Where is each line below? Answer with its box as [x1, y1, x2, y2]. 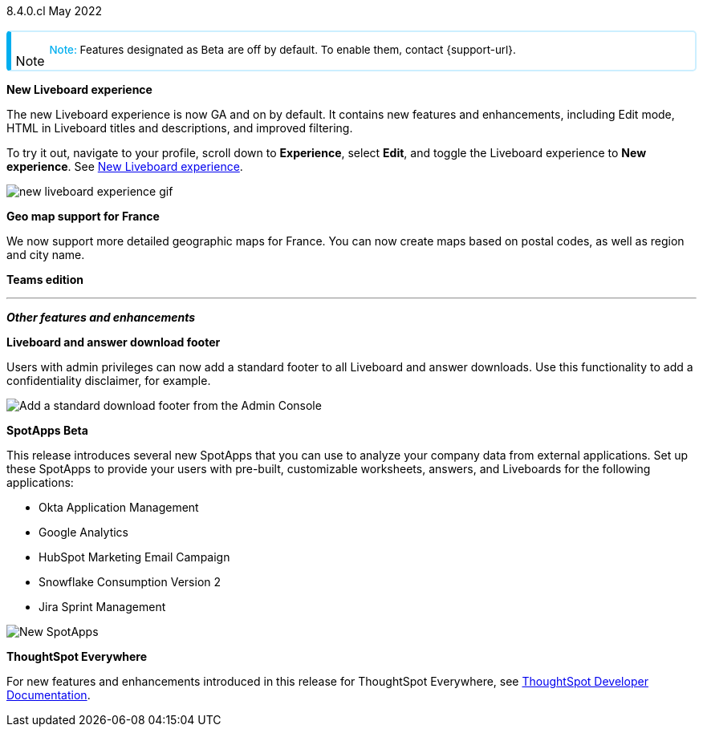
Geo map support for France [6, 209, 160, 223]
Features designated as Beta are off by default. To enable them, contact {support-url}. [79, 43, 516, 56]
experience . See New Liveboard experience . [6, 160, 243, 173]
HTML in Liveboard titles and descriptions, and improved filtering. [6, 121, 353, 135]
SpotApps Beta [6, 423, 88, 437]
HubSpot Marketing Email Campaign [39, 550, 230, 564]
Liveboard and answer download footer [6, 335, 221, 349]
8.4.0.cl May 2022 [6, 4, 103, 18]
